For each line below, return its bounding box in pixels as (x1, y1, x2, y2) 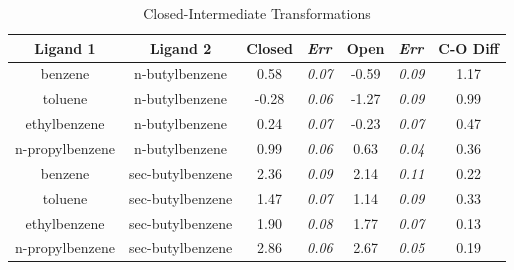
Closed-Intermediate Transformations (143, 3, 371, 23)
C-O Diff (438, 37, 500, 58)
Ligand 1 (34, 37, 96, 58)
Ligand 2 (149, 37, 212, 58)
